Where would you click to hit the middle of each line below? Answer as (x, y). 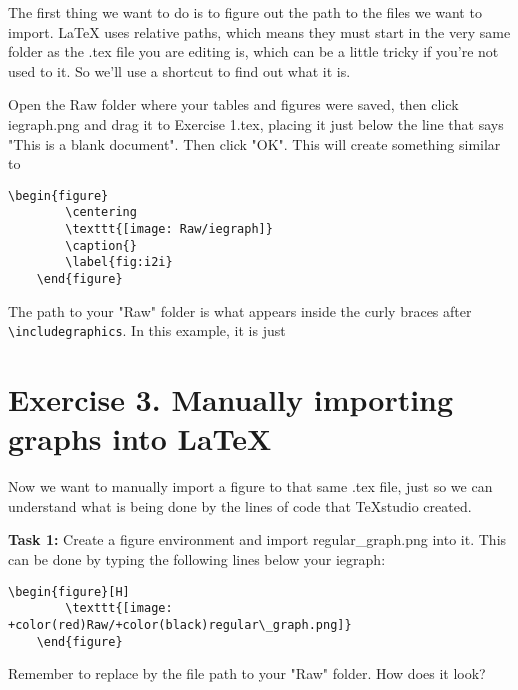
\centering (101, 212)
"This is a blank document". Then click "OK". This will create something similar (254, 143)
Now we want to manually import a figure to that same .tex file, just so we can (250, 486)
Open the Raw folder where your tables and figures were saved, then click (233, 104)
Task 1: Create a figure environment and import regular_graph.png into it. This (257, 539)
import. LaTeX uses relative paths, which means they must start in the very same (259, 31)
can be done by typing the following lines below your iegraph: (197, 559)
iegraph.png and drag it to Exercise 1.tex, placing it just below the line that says (256, 123)
